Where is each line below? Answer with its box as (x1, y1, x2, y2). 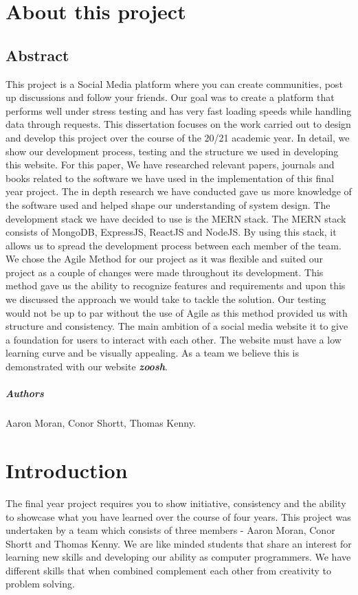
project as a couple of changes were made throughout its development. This (5, 265, 324, 279)
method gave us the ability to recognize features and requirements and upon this (5, 278, 346, 293)
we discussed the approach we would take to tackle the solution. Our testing (5, 292, 326, 306)
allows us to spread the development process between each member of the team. (5, 238, 342, 252)
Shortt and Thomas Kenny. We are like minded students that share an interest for (5, 536, 352, 550)
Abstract (5, 44, 69, 65)
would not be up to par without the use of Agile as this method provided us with (5, 305, 348, 319)
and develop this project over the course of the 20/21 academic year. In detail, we (5, 130, 350, 144)
